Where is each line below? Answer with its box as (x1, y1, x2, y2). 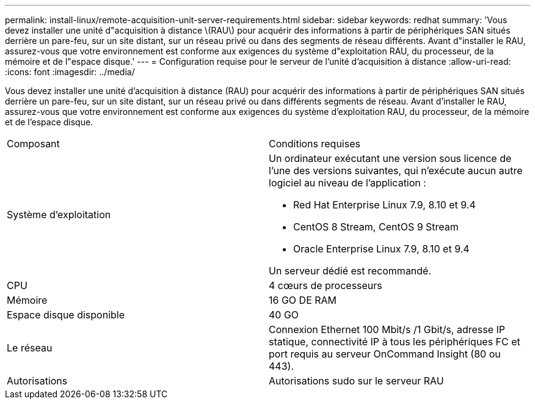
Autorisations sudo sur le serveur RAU (269, 375, 444, 387)
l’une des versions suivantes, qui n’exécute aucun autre (269, 164, 523, 177)
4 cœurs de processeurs (269, 279, 382, 292)
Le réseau (7, 342, 53, 354)
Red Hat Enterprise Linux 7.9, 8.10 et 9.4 (293, 199, 476, 211)
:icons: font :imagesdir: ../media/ (5, 67, 135, 77)
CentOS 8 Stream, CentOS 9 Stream (293, 221, 459, 233)
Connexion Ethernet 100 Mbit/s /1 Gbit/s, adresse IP (269, 323, 506, 336)
